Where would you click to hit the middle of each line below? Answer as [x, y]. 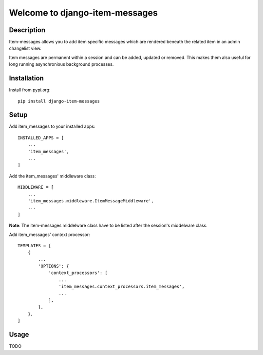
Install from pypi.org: [30, 90]
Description [27, 30]
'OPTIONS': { [54, 266]
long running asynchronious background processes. [61, 64]
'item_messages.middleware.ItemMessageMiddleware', [91, 201]
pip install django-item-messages [59, 101]
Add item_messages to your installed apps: [52, 126]
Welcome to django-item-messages [83, 13]
